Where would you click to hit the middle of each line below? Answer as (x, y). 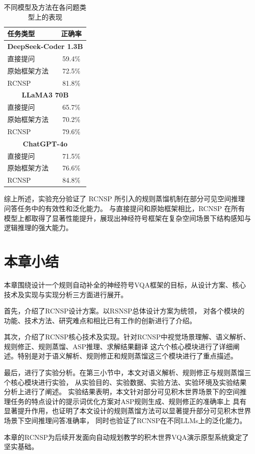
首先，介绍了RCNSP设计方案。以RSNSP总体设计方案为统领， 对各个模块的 (124, 311)
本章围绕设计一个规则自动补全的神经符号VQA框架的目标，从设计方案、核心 (125, 284)
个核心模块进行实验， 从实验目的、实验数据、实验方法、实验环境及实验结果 (125, 382)
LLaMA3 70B (45, 95)
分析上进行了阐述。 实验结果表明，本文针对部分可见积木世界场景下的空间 (122, 392)
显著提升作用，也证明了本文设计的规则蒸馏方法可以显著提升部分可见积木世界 (127, 411)
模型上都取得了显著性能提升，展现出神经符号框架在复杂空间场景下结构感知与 (127, 218)
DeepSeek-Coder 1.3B (45, 46)
